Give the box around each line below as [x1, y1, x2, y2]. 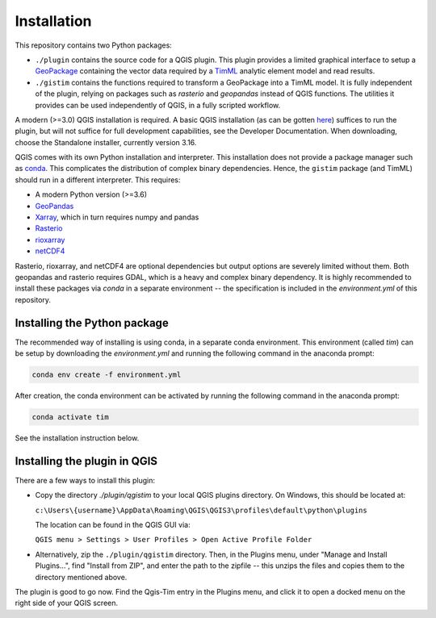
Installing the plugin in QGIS [15, 454, 157, 468]
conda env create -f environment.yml [31, 370, 182, 379]
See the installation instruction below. [15, 432, 140, 443]
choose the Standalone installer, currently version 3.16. [15, 137, 197, 147]
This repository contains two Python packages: [15, 40, 173, 50]
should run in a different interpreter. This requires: [15, 174, 181, 185]
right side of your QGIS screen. [15, 598, 119, 608]
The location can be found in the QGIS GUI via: [35, 520, 191, 530]
